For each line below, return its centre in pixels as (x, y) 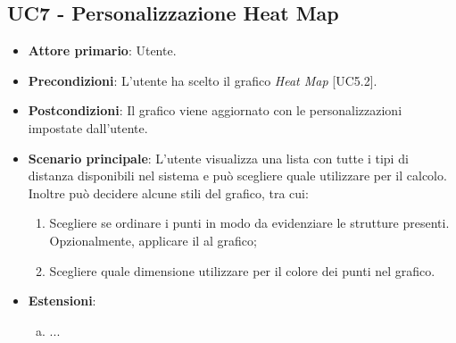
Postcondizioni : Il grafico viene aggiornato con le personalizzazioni (215, 110)
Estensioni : (62, 301)
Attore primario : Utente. (102, 50)
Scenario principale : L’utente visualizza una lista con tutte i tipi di (218, 158)
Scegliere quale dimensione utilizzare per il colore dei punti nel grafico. (242, 270)
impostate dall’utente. (88, 127)
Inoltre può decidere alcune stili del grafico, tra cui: (168, 192)
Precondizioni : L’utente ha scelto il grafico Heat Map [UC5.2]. (203, 80)
